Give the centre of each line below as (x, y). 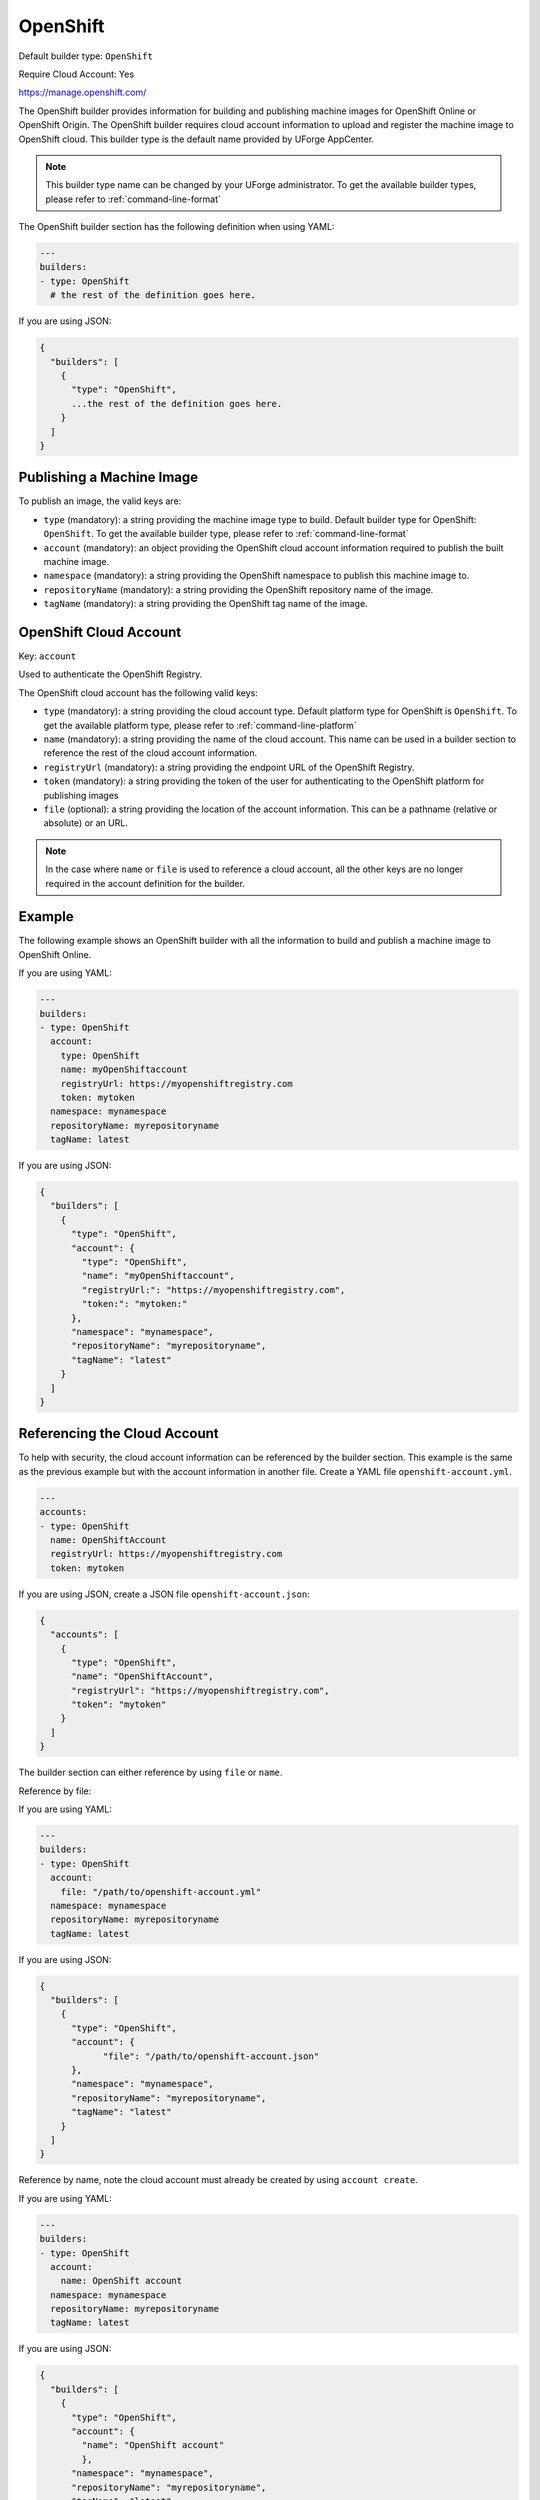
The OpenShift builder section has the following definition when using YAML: (176, 227)
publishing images (81, 795)
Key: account (47, 656)
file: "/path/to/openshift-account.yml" (161, 1891)
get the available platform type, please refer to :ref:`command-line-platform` (200, 725)
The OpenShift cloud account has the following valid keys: (138, 692)
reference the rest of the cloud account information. (150, 753)
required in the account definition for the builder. (145, 883)
